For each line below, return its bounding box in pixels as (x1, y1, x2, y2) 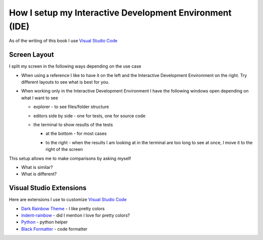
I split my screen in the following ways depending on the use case (9, 63, 141, 69)
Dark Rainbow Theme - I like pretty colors (21, 205, 105, 211)
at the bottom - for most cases (45, 130, 107, 136)
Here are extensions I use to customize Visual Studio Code (9, 197, 127, 203)
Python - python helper (21, 219, 68, 225)
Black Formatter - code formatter (21, 226, 88, 232)
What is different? (21, 171, 57, 177)
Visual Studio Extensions (9, 184, 87, 192)
